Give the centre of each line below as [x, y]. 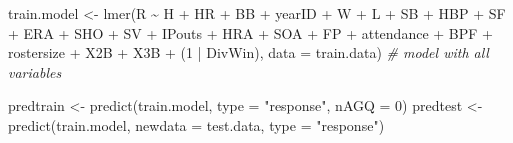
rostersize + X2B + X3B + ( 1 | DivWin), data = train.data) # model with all [248, 52]
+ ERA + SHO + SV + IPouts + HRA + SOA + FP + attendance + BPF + [251, 32]
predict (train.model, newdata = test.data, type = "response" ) [196, 124]
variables [35, 71]
